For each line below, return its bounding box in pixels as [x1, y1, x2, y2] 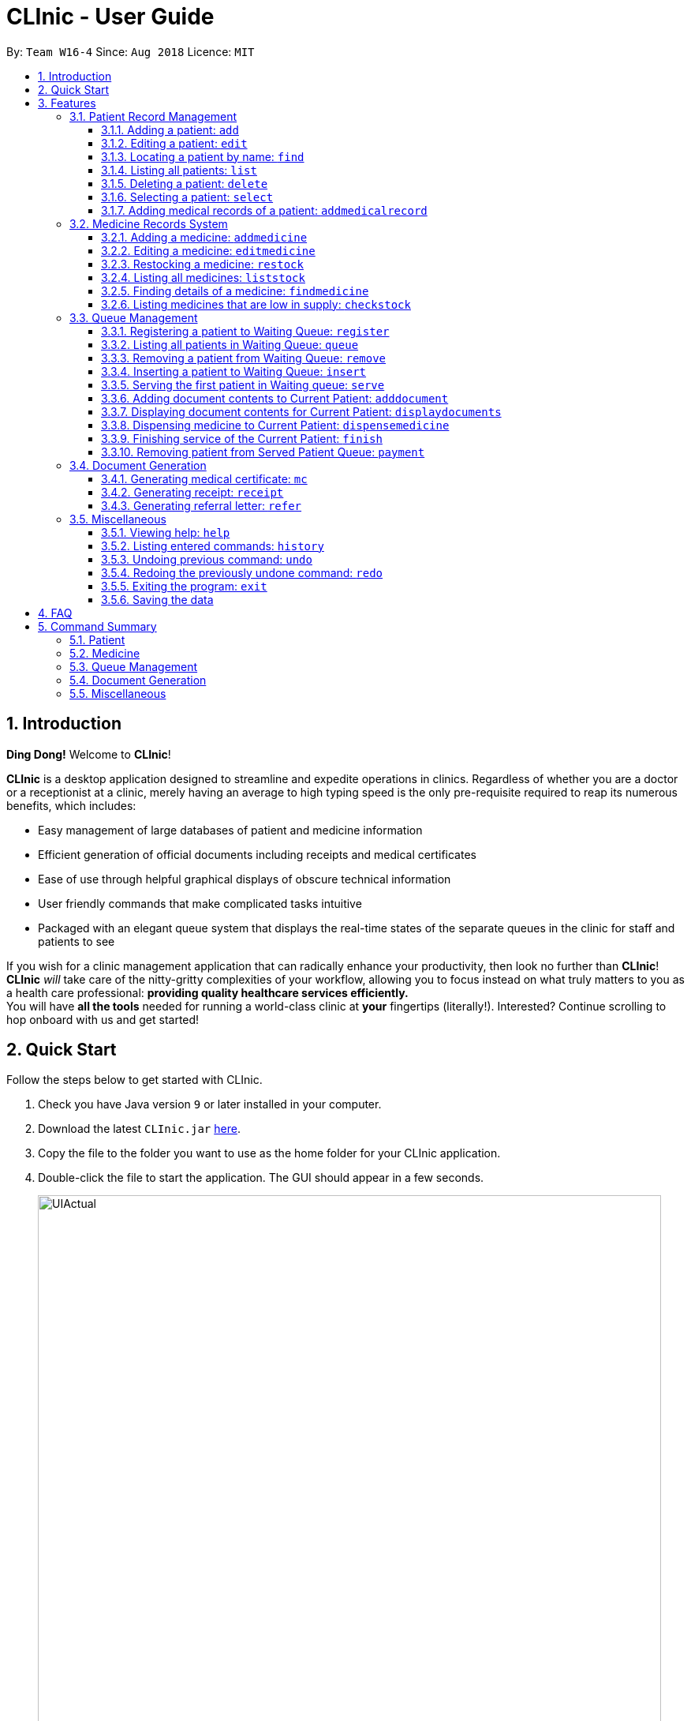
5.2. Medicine [69, 646, 140, 660]
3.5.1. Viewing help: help [101, 525, 230, 539]
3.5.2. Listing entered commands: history [101, 538, 324, 553]
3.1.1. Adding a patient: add [101, 122, 239, 137]
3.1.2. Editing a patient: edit [101, 136, 248, 150]
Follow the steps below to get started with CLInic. [6, 1073, 263, 1087]
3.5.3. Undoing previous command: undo [101, 552, 312, 566]
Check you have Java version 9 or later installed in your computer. [38, 1097, 382, 1112]
